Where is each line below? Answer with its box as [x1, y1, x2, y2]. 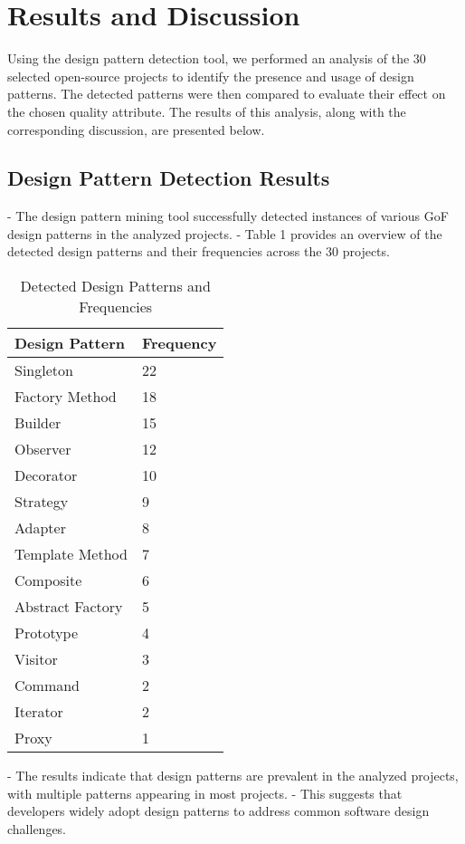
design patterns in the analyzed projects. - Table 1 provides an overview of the [7, 224, 442, 243]
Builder [14, 412, 62, 434]
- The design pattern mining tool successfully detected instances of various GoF [7, 206, 449, 225]
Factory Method [14, 386, 117, 408]
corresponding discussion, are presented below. [7, 120, 265, 139]
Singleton [14, 360, 73, 381]
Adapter [14, 517, 66, 539]
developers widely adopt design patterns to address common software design [7, 801, 430, 820]
